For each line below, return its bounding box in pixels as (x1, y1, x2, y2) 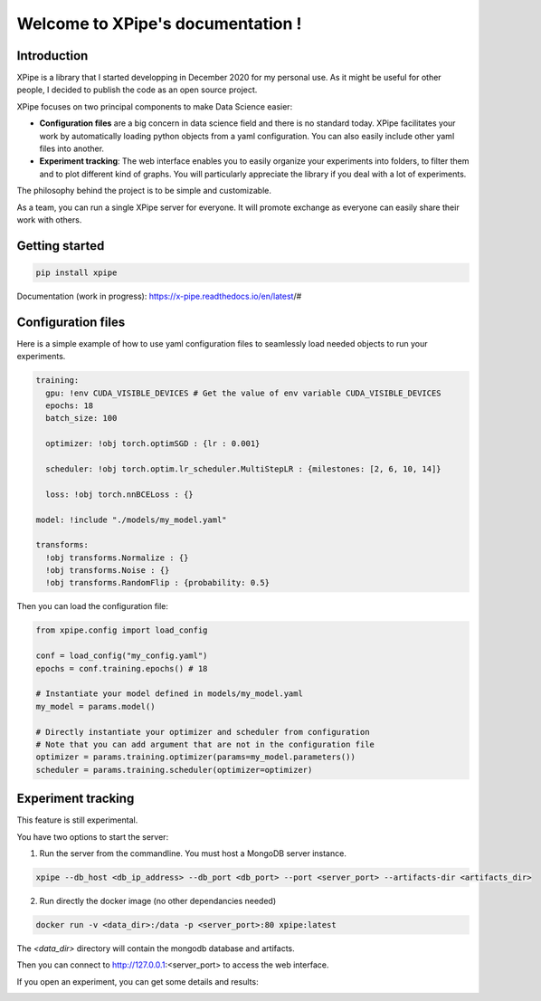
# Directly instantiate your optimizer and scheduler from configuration (35, 727, 370, 737)
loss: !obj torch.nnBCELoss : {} (45, 489, 194, 500)
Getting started (16, 238, 105, 253)
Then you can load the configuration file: (16, 601, 169, 612)
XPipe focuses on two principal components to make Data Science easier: (16, 100, 293, 112)
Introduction (16, 48, 89, 63)
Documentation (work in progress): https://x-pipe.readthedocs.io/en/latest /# (16, 291, 302, 301)
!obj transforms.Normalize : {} (45, 552, 189, 563)
